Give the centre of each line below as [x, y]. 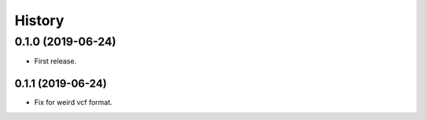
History [39, 20]
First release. [55, 61]
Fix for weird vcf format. [74, 103]
